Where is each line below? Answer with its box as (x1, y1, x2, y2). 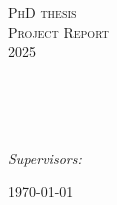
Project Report (8, 21, 109, 42)
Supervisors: (8, 147, 82, 168)
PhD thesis (8, 2, 77, 22)
